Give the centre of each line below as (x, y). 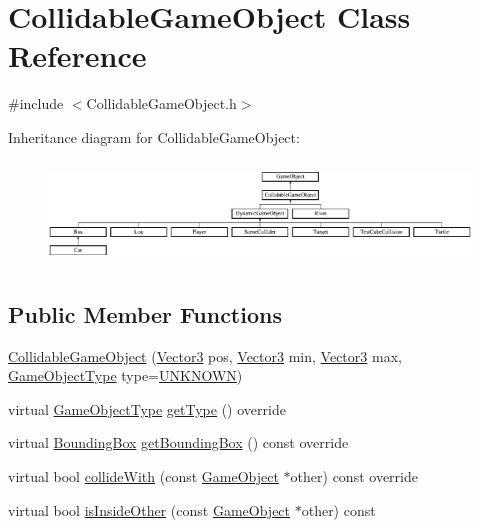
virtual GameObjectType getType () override (147, 408)
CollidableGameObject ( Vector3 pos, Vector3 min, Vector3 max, (205, 355)
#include (36, 103)
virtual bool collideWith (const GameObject (143, 475)
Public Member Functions (145, 313)
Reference (77, 55)
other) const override (354, 475)
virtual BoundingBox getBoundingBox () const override (178, 442)
